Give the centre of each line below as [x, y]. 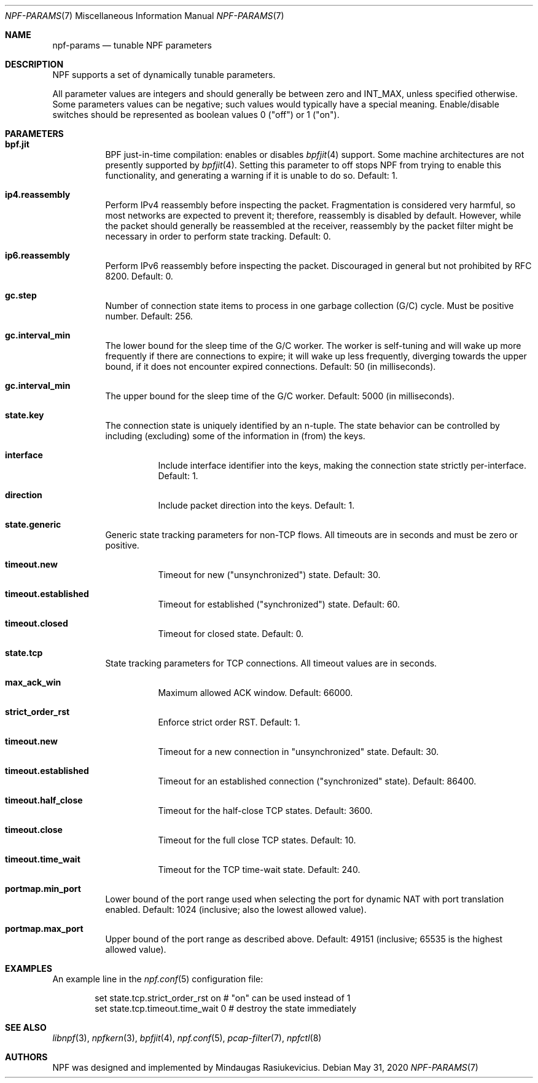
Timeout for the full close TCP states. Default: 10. [257, 840]
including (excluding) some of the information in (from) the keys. [235, 436]
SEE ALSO [26, 1027]
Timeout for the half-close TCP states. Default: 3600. [265, 811]
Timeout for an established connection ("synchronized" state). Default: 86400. [317, 781]
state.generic [33, 524]
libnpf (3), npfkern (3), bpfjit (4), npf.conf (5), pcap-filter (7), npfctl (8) [187, 1038]
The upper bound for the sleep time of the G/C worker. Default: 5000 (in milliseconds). [280, 396]
